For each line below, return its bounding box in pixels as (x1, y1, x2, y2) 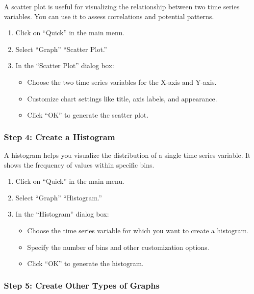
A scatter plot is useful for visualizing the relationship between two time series (4, 1, 240, 11)
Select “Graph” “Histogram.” (15, 192, 102, 202)
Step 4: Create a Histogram (4, 130, 115, 143)
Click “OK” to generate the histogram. (27, 258, 144, 269)
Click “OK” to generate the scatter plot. (27, 110, 149, 120)
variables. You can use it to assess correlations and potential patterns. (4, 11, 214, 21)
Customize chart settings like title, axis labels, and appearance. (27, 93, 217, 103)
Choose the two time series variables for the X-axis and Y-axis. (27, 76, 217, 87)
